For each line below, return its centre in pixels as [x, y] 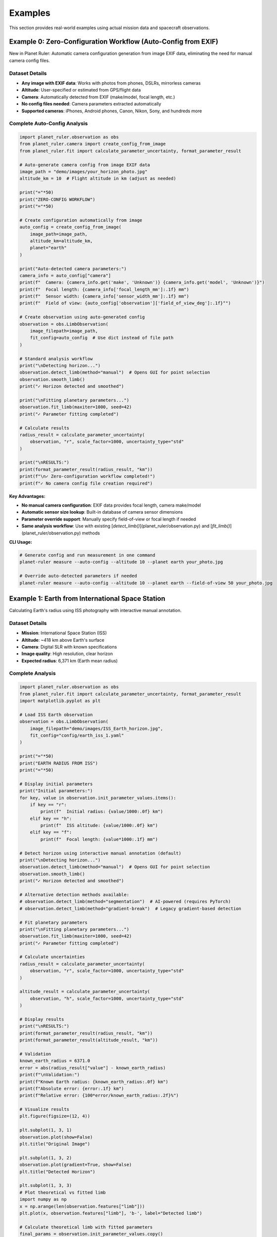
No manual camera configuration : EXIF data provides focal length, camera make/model [111, 505]
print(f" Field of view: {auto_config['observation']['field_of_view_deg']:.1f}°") [125, 303]
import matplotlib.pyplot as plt [60, 701]
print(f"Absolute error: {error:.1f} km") [72, 1088]
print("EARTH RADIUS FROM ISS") [59, 763]
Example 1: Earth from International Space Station [87, 598]
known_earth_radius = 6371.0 [55, 1061]
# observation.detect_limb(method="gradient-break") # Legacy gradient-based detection [131, 908]
